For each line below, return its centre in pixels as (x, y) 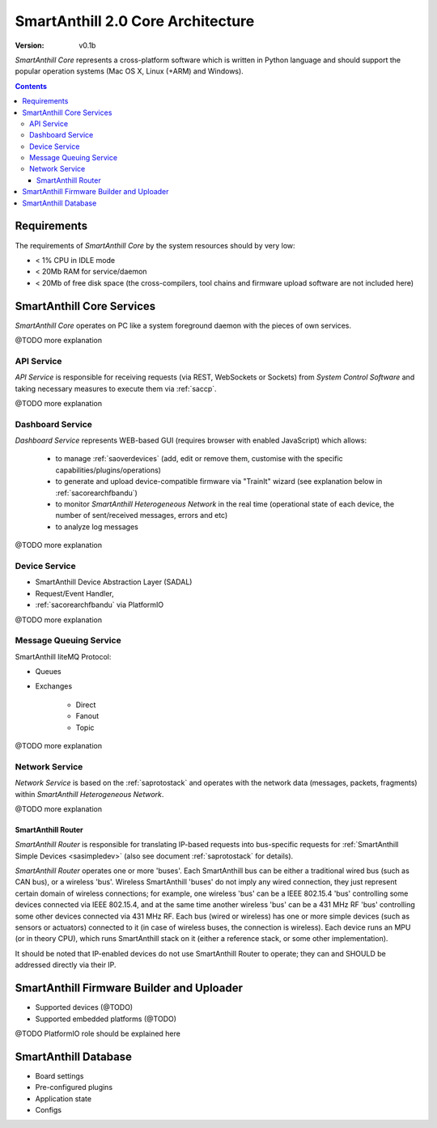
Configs (49, 1109)
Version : (30, 45)
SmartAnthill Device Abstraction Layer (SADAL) (114, 582)
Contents (31, 86)
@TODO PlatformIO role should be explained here (98, 1033)
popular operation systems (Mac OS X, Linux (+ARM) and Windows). (129, 71)
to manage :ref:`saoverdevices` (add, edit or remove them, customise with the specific (199, 459)
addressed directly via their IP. (66, 965)
